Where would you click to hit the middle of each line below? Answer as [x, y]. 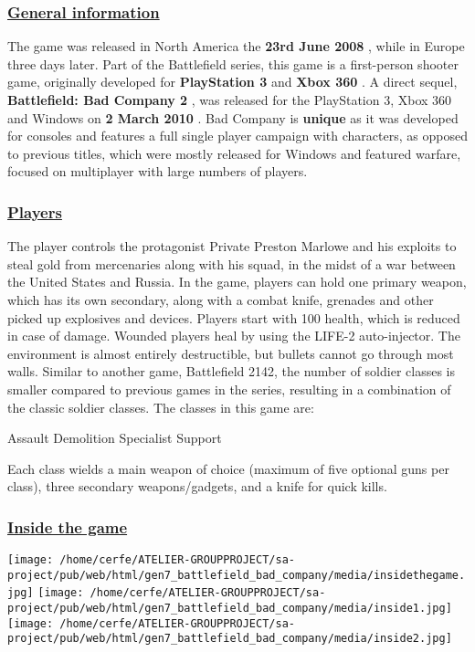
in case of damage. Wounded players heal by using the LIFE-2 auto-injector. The [234, 336]
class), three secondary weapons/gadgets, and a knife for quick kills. [197, 486]
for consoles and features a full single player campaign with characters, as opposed [237, 136]
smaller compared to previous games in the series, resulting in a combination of [229, 389]
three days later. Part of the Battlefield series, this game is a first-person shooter [233, 63]
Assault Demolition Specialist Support [115, 438]
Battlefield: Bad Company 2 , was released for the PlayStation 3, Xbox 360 [230, 100]
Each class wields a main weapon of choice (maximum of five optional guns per [228, 468]
